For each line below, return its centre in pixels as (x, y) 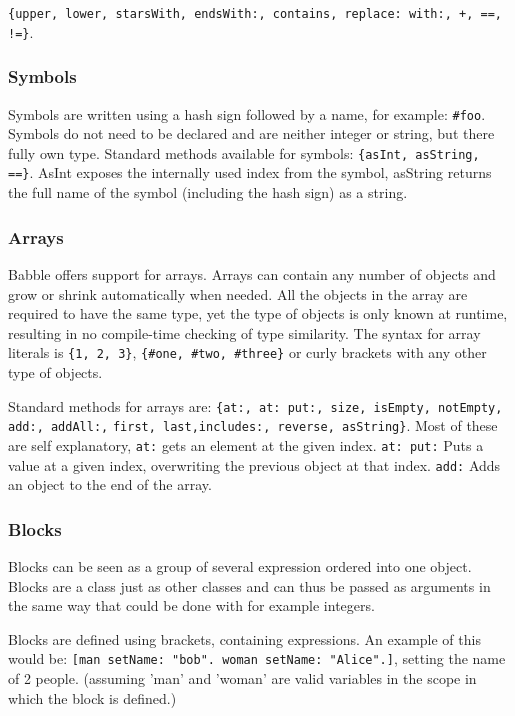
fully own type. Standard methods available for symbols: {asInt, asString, (244, 152)
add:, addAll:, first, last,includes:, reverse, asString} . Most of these (253, 425)
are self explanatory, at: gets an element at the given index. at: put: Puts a (246, 444)
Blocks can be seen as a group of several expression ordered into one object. (240, 565)
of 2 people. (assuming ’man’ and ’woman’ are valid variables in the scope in (242, 678)
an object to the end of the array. (110, 484)
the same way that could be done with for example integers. (191, 605)
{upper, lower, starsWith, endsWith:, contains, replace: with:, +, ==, (255, 14)
